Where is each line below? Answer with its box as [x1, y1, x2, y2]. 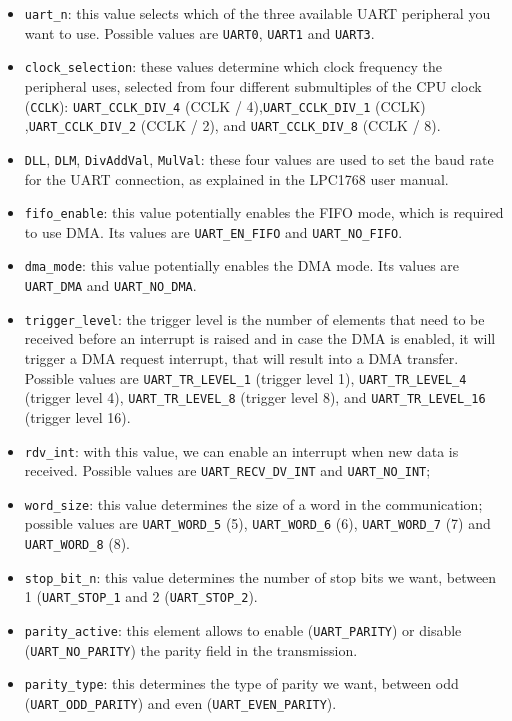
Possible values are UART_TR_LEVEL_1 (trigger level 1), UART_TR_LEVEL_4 [24, 367, 467, 388]
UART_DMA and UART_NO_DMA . [24, 275, 197, 296]
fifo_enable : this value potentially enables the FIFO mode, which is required [24, 202, 504, 223]
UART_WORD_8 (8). [24, 533, 130, 554]
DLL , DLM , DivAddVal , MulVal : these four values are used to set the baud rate [24, 148, 494, 169]
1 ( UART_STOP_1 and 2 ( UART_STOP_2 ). [24, 586, 258, 607]
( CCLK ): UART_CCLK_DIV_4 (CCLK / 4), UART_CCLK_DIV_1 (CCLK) [24, 95, 426, 116]
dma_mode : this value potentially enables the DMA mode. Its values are [24, 255, 460, 276]
